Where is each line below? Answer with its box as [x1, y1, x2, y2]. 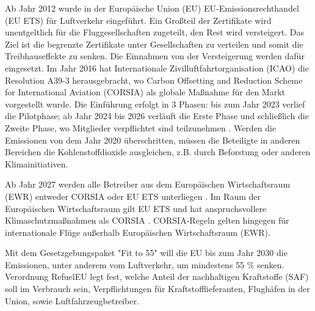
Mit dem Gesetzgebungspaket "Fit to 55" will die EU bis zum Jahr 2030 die [5, 246, 288, 259]
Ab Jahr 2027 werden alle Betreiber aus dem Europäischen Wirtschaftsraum [5, 178, 291, 191]
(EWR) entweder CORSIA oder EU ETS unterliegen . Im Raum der [5, 189, 261, 202]
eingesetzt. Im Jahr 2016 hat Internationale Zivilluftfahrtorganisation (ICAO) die [5, 61, 309, 74]
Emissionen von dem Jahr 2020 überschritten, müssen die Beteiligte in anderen [5, 133, 300, 146]
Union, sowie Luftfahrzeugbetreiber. [5, 294, 139, 307]
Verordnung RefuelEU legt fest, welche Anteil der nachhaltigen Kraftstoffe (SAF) [5, 270, 309, 283]
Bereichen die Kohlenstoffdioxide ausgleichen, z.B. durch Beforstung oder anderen [5, 145, 311, 158]
